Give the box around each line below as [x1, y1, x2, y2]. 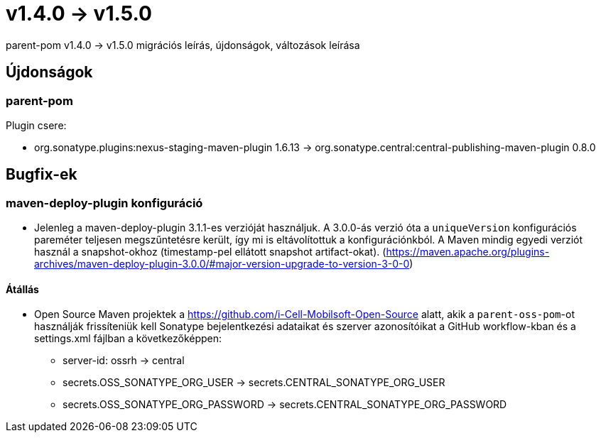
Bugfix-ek [6, 165, 77, 184]
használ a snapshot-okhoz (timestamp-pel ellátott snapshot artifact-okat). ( [34, 246, 386, 258]
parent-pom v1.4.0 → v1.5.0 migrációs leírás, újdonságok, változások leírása [6, 38, 360, 51]
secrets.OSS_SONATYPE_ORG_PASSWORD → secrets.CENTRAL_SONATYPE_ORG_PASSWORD [63, 398, 507, 411]
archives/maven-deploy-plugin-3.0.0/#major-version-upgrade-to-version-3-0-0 [34, 258, 410, 270]
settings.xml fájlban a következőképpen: [34, 332, 222, 345]
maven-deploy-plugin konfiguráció [6, 195, 203, 210]
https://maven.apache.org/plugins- [386, 246, 550, 258]
